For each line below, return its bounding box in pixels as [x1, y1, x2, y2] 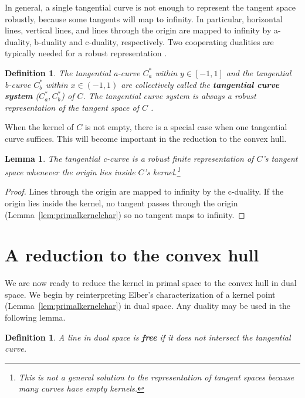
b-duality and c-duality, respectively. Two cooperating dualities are [34, 35, 274, 47]
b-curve [5, 78, 31, 90]
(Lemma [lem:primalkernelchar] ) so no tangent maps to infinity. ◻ [5, 208, 245, 220]
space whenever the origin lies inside [5, 165, 135, 178]
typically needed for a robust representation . [5, 47, 167, 59]
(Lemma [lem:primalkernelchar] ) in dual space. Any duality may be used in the [5, 300, 290, 312]
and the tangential [226, 66, 292, 79]
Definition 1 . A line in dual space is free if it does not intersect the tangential [5, 331, 291, 343]
